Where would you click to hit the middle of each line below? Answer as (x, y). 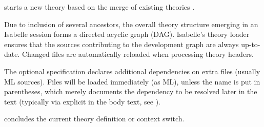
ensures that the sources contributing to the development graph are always (121, 44)
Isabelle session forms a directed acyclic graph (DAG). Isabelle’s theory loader (127, 34)
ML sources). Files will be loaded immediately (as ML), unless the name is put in (132, 81)
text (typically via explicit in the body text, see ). (82, 101)
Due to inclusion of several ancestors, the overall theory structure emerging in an (131, 24)
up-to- (251, 44)
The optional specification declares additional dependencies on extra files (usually (132, 71)
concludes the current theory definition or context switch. (94, 119)
